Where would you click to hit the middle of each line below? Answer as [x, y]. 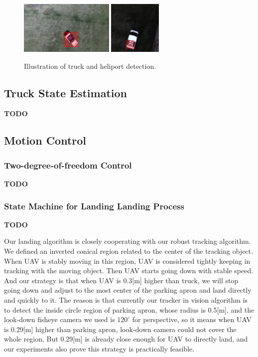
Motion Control [45, 140]
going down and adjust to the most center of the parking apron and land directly [128, 290]
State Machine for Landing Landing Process [94, 206]
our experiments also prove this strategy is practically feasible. [99, 348]
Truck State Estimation [65, 92]
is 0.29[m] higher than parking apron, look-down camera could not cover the [120, 329]
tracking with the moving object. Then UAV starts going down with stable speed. [129, 270]
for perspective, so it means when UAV [192, 319]
